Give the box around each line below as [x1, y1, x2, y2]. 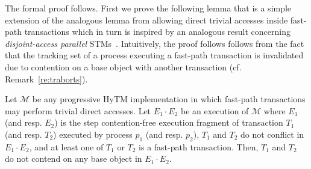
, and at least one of [29, 140, 104, 153]
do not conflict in [240, 128, 304, 140]
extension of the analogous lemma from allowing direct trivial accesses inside [5, 13, 288, 26]
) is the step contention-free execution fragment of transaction [54, 116, 283, 129]
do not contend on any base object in [5, 152, 142, 165]
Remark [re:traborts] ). [5, 72, 88, 85]
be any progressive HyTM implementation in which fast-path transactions [32, 93, 306, 105]
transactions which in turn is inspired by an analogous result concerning [24, 25, 291, 38]
